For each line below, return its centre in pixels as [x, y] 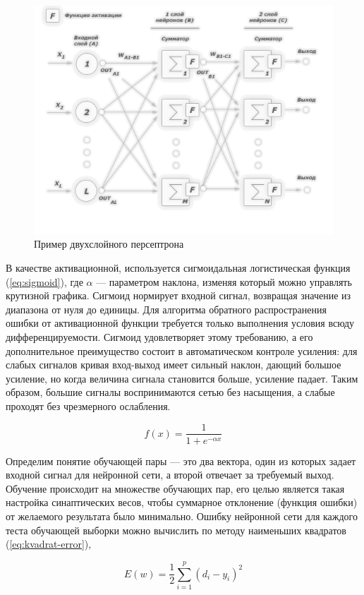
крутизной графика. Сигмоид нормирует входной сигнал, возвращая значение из [178, 295]
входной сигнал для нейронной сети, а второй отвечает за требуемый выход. [170, 475]
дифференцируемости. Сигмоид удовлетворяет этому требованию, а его [159, 336]
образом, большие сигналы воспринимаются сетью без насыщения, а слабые [170, 392]
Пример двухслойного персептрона [109, 244]
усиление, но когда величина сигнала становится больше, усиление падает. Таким [182, 378]
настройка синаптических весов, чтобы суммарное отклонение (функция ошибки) [182, 502]
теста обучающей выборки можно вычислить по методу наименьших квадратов [176, 530]
